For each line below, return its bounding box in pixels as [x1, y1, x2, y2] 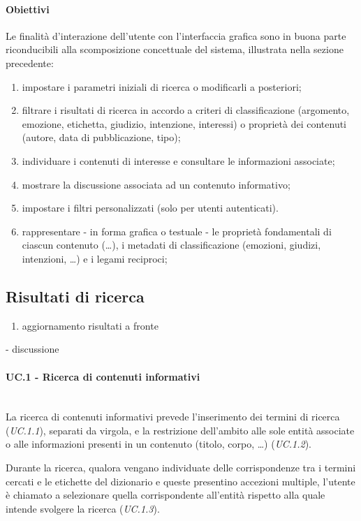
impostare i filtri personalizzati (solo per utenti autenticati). [22, 200, 279, 215]
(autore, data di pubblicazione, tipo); [22, 130, 181, 145]
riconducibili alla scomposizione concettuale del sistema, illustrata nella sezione [6, 42, 344, 57]
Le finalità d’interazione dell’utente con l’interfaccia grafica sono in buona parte [6, 28, 346, 43]
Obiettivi [6, 1, 50, 16]
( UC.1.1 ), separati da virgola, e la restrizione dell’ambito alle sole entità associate [6, 423, 355, 437]
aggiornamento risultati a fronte [22, 318, 159, 332]
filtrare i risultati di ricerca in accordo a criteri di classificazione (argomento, [22, 103, 350, 117]
